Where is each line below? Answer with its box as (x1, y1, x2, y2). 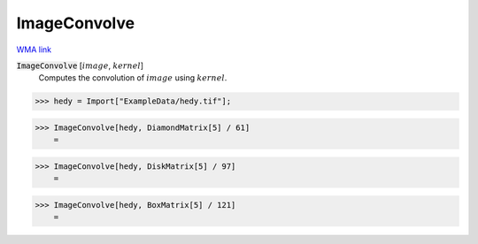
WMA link (16, 44, 52, 55)
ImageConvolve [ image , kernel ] (16, 60, 144, 71)
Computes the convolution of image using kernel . (38, 72, 227, 83)
